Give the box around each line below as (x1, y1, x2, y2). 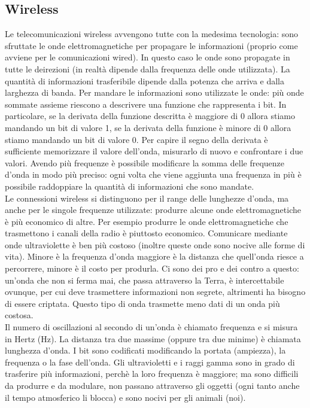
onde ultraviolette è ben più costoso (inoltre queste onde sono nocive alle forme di (5, 238, 305, 251)
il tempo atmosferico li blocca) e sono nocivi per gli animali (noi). (5, 391, 246, 403)
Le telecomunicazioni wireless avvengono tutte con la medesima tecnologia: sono (5, 28, 299, 40)
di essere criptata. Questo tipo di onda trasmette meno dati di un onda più (5, 297, 280, 309)
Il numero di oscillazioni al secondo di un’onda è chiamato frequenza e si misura (5, 321, 298, 333)
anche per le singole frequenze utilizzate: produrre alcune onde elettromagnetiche (5, 203, 301, 216)
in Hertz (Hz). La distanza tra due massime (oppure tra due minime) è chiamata (5, 332, 301, 345)
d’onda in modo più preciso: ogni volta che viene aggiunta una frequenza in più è (5, 168, 302, 181)
